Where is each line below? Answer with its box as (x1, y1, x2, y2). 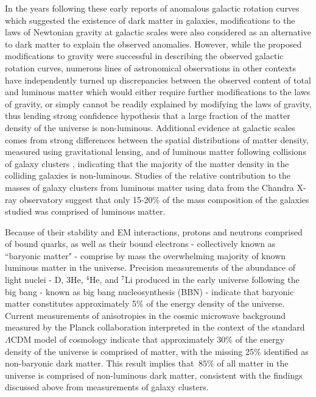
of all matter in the (217, 357, 289, 370)
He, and (89, 273, 119, 286)
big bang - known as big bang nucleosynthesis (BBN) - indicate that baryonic (5, 285, 294, 298)
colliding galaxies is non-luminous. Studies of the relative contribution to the (5, 169, 291, 182)
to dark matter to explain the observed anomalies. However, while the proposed (5, 37, 302, 50)
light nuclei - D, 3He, (5, 273, 83, 286)
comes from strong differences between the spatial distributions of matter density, (5, 133, 309, 146)
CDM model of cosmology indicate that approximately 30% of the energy (10, 333, 284, 346)
